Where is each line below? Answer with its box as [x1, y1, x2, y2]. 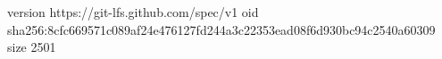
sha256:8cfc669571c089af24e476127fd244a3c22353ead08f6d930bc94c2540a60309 [7, 20, 436, 38]
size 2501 [7, 38, 56, 56]
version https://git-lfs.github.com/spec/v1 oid [7, 3, 259, 21]
